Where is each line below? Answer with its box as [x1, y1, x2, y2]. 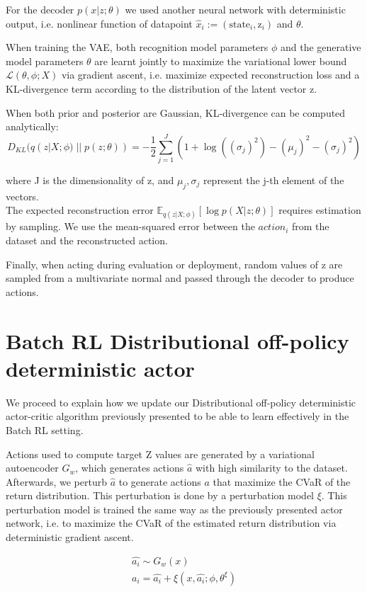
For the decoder [6, 2, 74, 16]
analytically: [6, 119, 59, 134]
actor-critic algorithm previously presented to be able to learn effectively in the [6, 409, 349, 423]
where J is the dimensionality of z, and [6, 172, 174, 187]
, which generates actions [75, 460, 184, 475]
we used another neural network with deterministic [125, 2, 346, 16]
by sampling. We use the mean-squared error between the [6, 219, 255, 234]
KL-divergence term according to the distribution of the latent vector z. [6, 81, 317, 96]
